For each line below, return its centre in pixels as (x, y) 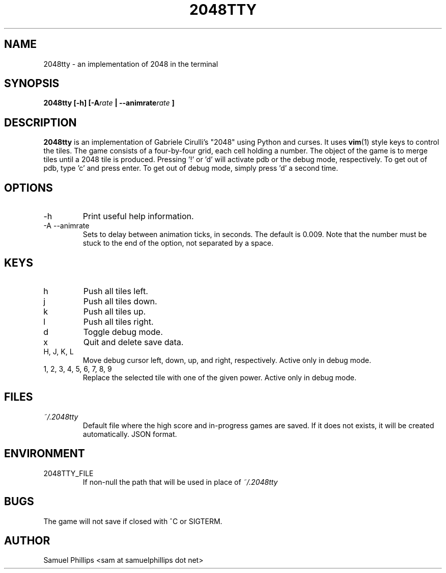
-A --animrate (66, 226)
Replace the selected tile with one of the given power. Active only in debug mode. (219, 377)
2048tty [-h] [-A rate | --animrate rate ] (109, 103)
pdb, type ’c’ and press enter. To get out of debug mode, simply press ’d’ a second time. (191, 168)
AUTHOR (27, 540)
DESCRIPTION (40, 122)
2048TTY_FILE (68, 473)
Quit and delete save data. (133, 342)
